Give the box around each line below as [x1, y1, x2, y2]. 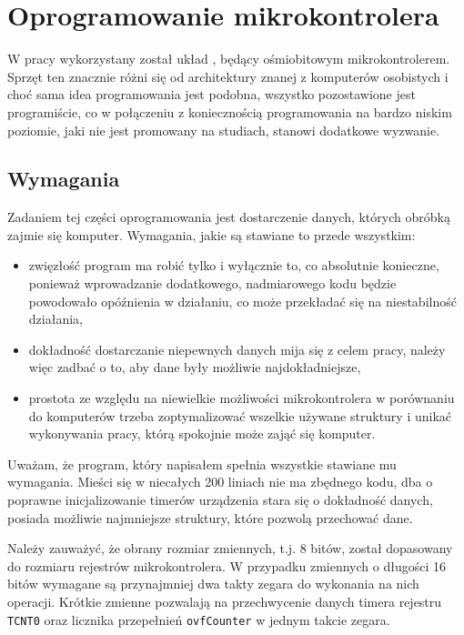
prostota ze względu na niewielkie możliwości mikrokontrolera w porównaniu [28, 388, 455, 408]
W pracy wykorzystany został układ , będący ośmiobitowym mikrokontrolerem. [7, 49, 450, 68]
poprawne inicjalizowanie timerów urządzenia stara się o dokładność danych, [7, 490, 433, 509]
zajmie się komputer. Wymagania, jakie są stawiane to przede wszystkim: [7, 225, 416, 244]
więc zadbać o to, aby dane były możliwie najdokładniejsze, [28, 358, 361, 377]
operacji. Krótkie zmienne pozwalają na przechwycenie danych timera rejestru [7, 591, 442, 610]
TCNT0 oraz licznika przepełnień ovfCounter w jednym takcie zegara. [7, 610, 390, 629]
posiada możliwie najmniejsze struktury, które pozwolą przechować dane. [7, 508, 413, 527]
